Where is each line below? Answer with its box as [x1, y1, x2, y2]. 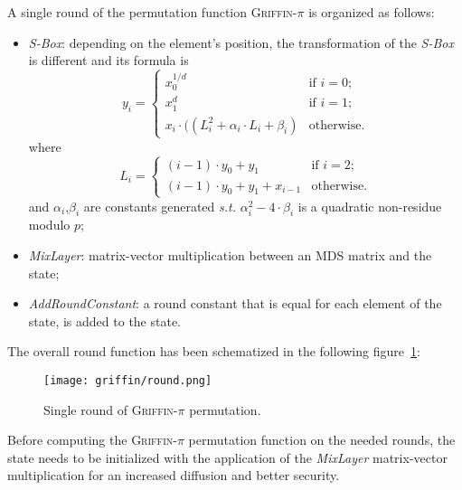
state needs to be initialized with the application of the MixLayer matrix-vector [7, 448, 448, 466]
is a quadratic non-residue [297, 196, 442, 215]
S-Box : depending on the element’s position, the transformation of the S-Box [28, 33, 454, 52]
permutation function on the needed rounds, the [188, 430, 456, 449]
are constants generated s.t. [83, 196, 236, 215]
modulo [28, 215, 71, 234]
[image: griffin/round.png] [43, 373, 212, 387]
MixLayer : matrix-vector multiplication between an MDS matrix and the [28, 245, 432, 264]
